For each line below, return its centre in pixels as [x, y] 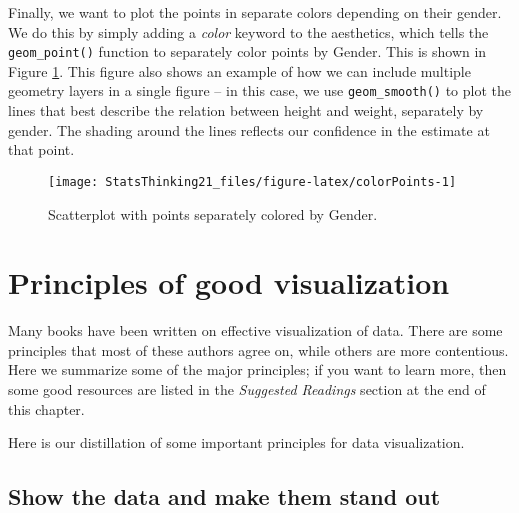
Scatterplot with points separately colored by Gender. [213, 213]
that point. [41, 149]
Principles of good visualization [229, 282]
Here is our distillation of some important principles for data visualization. [236, 442]
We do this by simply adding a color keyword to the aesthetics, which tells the [248, 31]
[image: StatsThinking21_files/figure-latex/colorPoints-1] [252, 181]
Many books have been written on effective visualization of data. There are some [255, 330]
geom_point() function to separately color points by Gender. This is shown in [247, 51]
